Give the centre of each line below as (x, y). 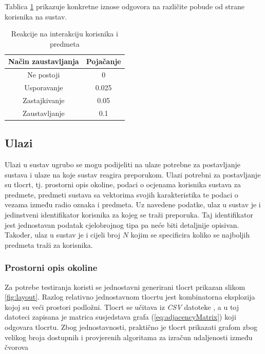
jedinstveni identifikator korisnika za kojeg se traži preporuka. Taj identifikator (129, 215)
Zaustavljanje (43, 113)
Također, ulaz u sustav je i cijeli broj (63, 235)
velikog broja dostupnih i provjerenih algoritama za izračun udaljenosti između (129, 337)
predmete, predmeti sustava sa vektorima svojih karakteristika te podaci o (121, 194)
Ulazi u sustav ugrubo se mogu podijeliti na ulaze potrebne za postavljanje (122, 164)
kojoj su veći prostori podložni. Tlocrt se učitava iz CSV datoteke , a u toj (122, 307)
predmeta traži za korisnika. (49, 244)
